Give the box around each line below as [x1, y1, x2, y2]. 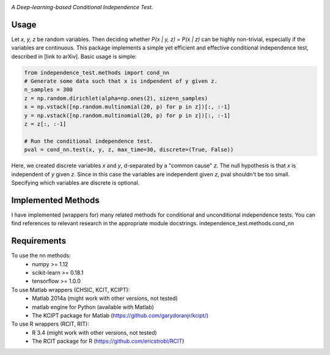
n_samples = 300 [24, 86, 73, 93]
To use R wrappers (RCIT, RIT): [11, 320, 90, 327]
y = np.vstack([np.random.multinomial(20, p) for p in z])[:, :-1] [24, 112, 231, 119]
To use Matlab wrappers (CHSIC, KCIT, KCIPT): [11, 286, 130, 293]
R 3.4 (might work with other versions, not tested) [32, 329, 157, 336]
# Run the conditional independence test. [24, 138, 153, 144]
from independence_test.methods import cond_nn [24, 69, 169, 76]
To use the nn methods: [11, 252, 71, 260]
